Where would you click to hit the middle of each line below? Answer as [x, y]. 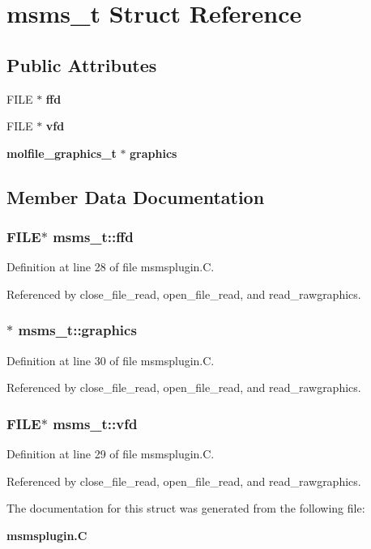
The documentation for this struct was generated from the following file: [186, 508]
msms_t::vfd [95, 423]
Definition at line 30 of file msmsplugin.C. [111, 360]
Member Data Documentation [136, 196]
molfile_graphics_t [62, 153]
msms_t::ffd [93, 237]
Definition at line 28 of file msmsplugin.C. [111, 267]
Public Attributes [82, 64]
